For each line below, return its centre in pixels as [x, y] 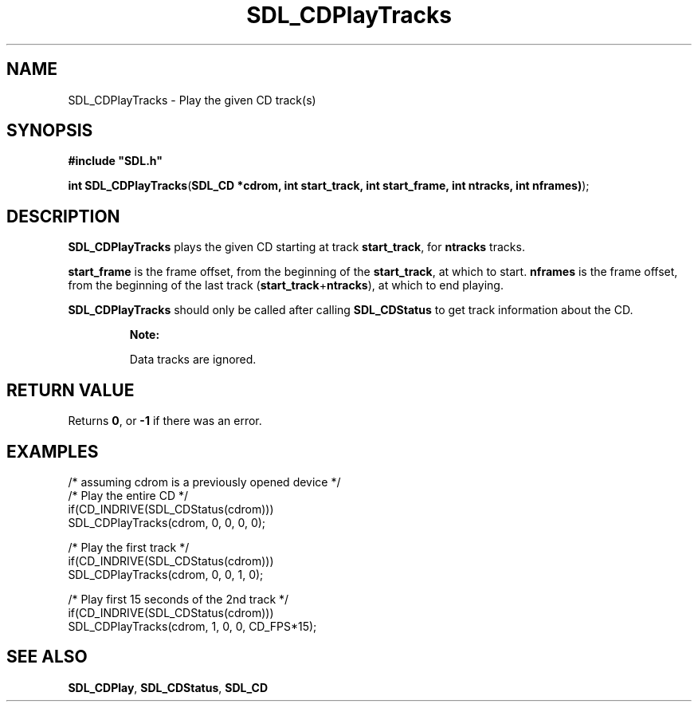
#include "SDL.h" [115, 161]
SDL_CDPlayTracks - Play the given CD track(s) [192, 100]
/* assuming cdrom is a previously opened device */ [204, 482]
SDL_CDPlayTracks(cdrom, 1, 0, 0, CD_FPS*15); [192, 626]
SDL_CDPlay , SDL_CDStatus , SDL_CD [168, 687]
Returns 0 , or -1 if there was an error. [165, 421]
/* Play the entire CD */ [128, 495]
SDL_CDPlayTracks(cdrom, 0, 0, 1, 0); [166, 574]
